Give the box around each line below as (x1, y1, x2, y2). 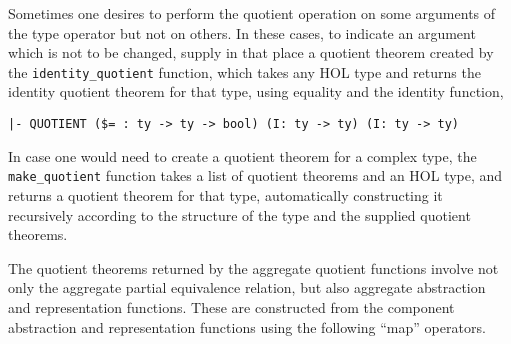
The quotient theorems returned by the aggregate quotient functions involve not (8, 257, 499, 278)
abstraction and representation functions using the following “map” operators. (8, 316, 486, 337)
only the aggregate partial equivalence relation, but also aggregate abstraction (8, 277, 486, 298)
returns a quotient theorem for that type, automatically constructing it (8, 184, 443, 205)
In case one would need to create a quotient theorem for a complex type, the (8, 145, 477, 166)
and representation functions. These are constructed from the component (8, 296, 455, 317)
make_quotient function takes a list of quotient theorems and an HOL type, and (8, 165, 503, 186)
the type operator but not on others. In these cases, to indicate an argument (8, 22, 476, 43)
